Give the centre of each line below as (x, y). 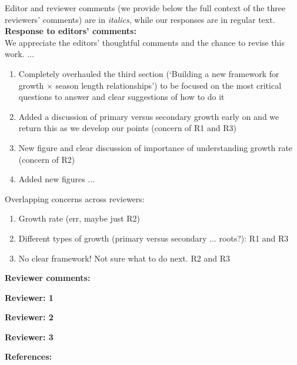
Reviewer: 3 (29, 336)
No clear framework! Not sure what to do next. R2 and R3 (124, 258)
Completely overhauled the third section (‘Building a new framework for (149, 73)
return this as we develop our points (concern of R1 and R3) (128, 128)
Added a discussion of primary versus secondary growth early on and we (149, 116)
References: (29, 356)
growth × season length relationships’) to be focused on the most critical (150, 85)
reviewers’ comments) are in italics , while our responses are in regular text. (140, 19)
